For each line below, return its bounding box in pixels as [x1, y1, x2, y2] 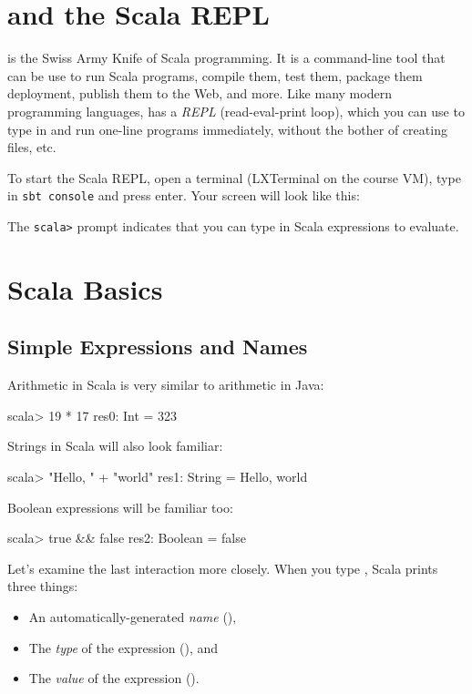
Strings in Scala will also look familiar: [7, 436, 223, 455]
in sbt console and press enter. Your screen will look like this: [7, 186, 360, 205]
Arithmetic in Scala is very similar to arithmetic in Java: [7, 375, 324, 394]
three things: [7, 577, 78, 596]
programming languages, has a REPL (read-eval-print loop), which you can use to [7, 101, 465, 120]
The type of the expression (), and [28, 638, 219, 657]
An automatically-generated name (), [28, 607, 237, 626]
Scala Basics [7, 270, 163, 307]
